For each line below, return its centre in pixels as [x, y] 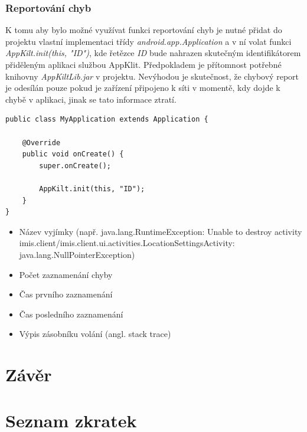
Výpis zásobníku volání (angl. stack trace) [95, 334]
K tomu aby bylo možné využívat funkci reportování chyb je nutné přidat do [144, 30]
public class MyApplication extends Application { [107, 120]
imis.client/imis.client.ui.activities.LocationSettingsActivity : [127, 243]
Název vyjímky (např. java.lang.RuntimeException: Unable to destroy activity [161, 231]
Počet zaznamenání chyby [66, 274]
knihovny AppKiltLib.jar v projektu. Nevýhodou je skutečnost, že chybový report [152, 76]
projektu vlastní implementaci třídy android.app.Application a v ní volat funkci [148, 41]
